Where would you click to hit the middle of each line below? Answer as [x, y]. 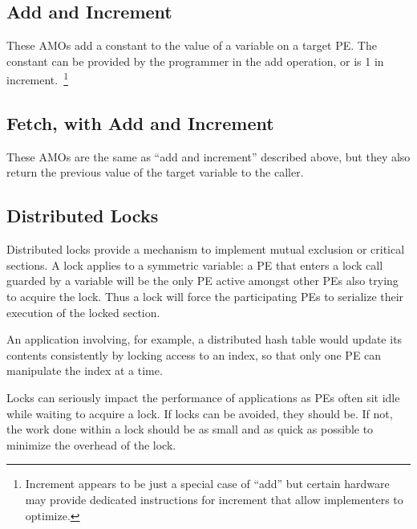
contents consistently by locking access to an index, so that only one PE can [194, 354]
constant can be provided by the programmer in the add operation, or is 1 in [195, 61]
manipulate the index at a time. [85, 370]
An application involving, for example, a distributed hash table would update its [204, 339]
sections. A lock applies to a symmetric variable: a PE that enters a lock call [195, 264]
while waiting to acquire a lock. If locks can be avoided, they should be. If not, [200, 413]
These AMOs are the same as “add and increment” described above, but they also [208, 156]
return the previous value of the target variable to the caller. [155, 172]
